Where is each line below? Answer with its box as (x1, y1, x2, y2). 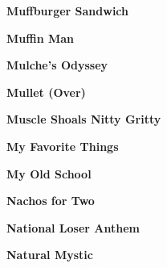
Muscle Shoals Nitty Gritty (6, 111, 161, 128)
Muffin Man (6, 29, 75, 46)
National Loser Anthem (6, 219, 140, 236)
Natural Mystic (6, 246, 93, 263)
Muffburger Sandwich (6, 2, 128, 19)
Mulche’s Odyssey (6, 57, 108, 73)
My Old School (6, 165, 92, 182)
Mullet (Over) (6, 83, 86, 100)
